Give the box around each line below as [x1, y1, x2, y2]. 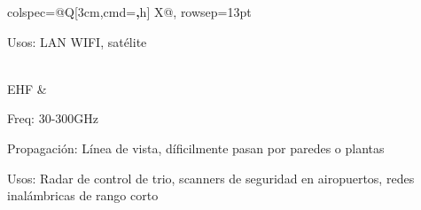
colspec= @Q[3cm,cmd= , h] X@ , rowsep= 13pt [7, 3, 252, 20]
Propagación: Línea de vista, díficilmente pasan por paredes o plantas [7, 138, 385, 157]
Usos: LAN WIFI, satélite [7, 32, 147, 51]
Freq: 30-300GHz [7, 109, 98, 128]
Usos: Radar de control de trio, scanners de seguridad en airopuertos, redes [7, 168, 415, 187]
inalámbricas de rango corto [7, 186, 159, 205]
